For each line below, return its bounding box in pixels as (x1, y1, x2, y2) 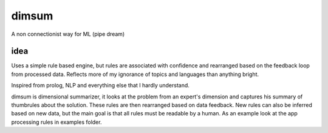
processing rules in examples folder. (11, 118, 102, 126)
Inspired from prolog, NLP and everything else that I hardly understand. (11, 82, 190, 89)
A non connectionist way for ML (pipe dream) (11, 30, 125, 38)
